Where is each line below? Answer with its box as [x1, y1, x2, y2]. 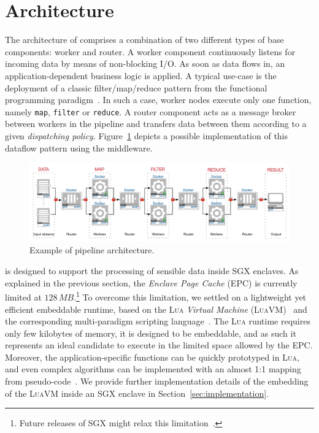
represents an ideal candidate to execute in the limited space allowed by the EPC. [5, 339, 313, 351]
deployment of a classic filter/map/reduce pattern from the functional [5, 81, 267, 94]
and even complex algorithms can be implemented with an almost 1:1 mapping [5, 362, 301, 375]
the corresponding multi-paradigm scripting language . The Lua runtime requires [5, 315, 310, 328]
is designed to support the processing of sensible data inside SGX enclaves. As [5, 264, 299, 277]
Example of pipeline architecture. [29, 243, 155, 256]
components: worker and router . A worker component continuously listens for [5, 45, 296, 58]
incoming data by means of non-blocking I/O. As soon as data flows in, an [5, 57, 285, 70]
